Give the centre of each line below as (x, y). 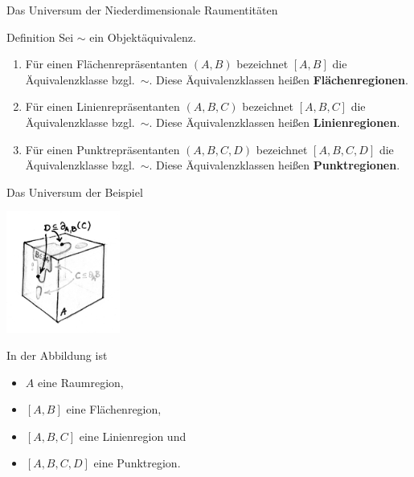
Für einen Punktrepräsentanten (102, 149)
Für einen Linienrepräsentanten (102, 106)
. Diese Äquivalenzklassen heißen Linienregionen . (275, 122)
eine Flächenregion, (114, 409)
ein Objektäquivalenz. (143, 37)
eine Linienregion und (133, 436)
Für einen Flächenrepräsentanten (107, 64)
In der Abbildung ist (57, 355)
